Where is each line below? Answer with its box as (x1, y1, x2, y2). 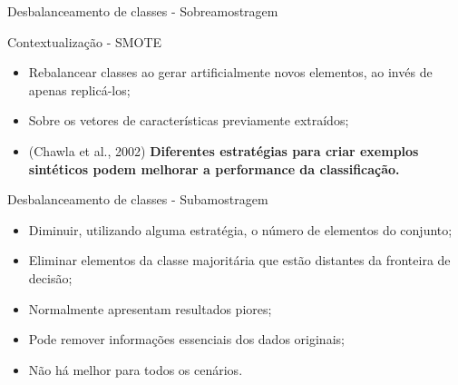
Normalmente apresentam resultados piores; (28, 299, 272, 318)
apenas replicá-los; (28, 80, 131, 99)
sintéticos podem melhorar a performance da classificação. (28, 159, 400, 178)
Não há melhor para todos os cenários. (28, 360, 243, 379)
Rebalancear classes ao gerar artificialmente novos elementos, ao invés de (28, 63, 433, 82)
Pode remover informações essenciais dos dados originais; (28, 330, 345, 349)
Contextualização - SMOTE (7, 32, 162, 51)
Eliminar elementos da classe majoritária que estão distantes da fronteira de (28, 251, 451, 270)
